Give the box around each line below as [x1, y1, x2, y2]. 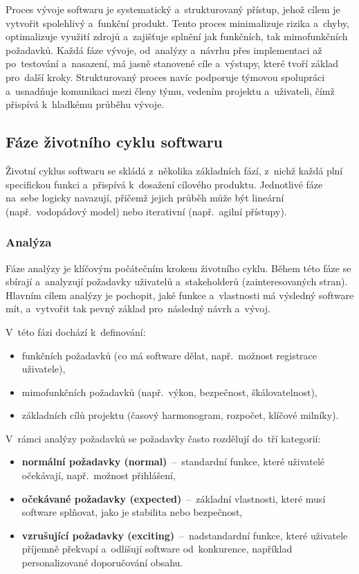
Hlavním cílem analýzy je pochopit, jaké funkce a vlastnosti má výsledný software [6, 287, 354, 302]
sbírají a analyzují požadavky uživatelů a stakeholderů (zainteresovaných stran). [6, 274, 348, 289]
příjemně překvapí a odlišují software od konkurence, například [21, 541, 293, 556]
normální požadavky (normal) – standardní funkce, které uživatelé [21, 454, 325, 469]
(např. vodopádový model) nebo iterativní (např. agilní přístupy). [6, 204, 287, 218]
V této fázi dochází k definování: [6, 324, 146, 339]
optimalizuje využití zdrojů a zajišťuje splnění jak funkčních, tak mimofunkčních [6, 29, 348, 44]
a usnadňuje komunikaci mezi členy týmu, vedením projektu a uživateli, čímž [6, 83, 335, 98]
